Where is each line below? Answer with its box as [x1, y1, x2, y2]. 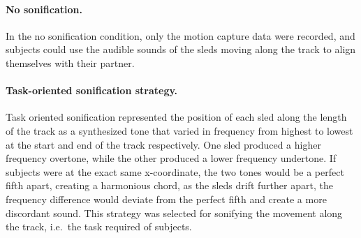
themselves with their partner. [6, 55, 135, 70]
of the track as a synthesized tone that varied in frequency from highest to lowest [6, 123, 353, 137]
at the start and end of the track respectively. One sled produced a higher [6, 137, 321, 151]
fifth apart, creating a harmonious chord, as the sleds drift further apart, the [6, 178, 333, 193]
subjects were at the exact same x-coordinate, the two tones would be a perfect [6, 164, 344, 179]
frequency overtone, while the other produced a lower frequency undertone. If [6, 151, 337, 165]
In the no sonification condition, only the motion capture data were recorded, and [6, 28, 355, 43]
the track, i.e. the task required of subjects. [6, 219, 192, 234]
